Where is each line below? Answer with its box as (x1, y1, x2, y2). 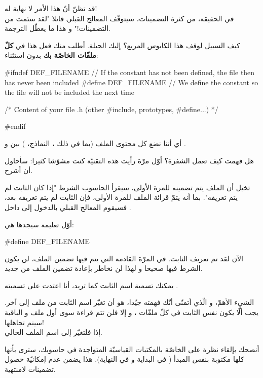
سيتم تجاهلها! (5, 317, 45, 327)
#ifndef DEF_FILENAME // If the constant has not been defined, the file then (5, 66, 255, 77)
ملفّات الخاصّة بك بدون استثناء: (5, 50, 98, 60)
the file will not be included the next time (5, 87, 134, 97)
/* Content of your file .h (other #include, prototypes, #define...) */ (5, 104, 218, 114)
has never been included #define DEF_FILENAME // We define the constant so (5, 77, 258, 87)
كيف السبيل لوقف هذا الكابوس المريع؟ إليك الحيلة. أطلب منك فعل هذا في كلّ (5, 40, 240, 50)
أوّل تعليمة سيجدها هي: (5, 219, 74, 229)
